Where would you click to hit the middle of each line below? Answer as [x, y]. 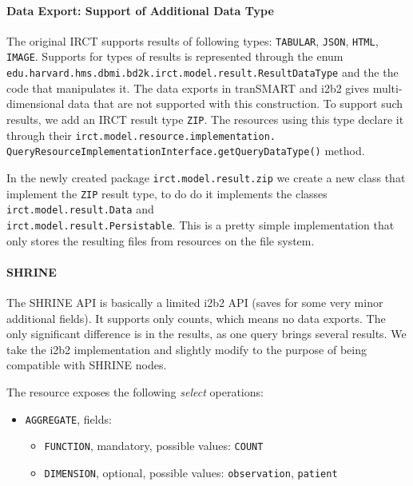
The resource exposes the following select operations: [135, 391]
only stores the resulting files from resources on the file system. [161, 240]
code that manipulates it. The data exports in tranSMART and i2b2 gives [188, 88]
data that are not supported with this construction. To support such [236, 104]
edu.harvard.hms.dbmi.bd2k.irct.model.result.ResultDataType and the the [203, 72]
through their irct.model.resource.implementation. [141, 135]
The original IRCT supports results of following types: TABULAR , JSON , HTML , [193, 40]
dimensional [36, 104]
